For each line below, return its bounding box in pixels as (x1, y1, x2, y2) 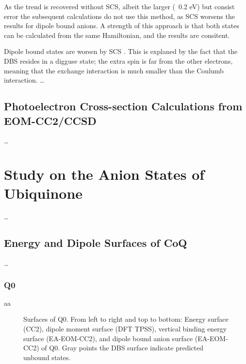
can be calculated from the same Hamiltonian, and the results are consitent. (4, 30, 230, 40)
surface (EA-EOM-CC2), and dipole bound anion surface (23, 333, 193, 343)
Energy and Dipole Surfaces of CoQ (4, 235, 187, 250)
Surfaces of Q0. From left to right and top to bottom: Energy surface (23, 314, 229, 324)
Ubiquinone (4, 183, 83, 203)
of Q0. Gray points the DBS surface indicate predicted (41, 343, 203, 353)
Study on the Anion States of (4, 164, 205, 184)
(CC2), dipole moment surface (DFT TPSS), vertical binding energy (23, 324, 227, 334)
